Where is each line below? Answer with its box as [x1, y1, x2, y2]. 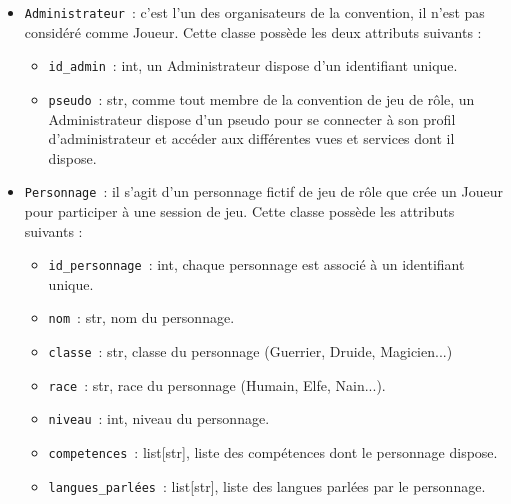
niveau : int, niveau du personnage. [48, 408, 270, 429]
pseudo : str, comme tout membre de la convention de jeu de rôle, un [48, 88, 475, 109]
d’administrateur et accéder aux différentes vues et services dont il [48, 128, 455, 149]
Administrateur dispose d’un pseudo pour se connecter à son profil [48, 108, 456, 129]
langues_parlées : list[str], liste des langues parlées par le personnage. [48, 475, 486, 496]
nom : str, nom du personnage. [48, 307, 235, 328]
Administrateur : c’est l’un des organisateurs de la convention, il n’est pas [24, 2, 485, 22]
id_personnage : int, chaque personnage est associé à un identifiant [48, 254, 465, 275]
